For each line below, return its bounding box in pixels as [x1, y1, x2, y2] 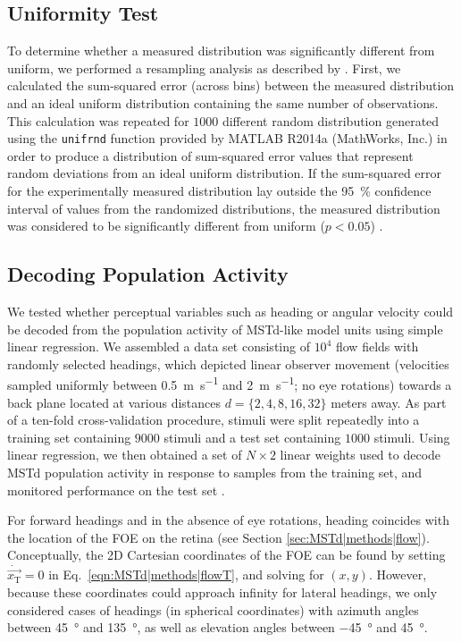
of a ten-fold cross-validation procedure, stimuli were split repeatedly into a [7, 410, 420, 429]
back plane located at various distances [7, 393, 222, 411]
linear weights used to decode [280, 445, 441, 464]
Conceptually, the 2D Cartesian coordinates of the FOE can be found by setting [7, 545, 446, 564]
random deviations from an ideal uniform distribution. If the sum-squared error [7, 164, 442, 182]
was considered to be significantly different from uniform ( [7, 216, 325, 235]
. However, [368, 565, 427, 584]
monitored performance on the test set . [7, 480, 225, 499]
